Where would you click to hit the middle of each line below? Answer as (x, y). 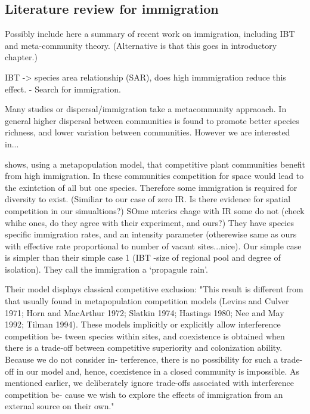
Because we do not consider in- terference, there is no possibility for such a (142, 359)
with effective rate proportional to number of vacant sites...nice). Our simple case (153, 245)
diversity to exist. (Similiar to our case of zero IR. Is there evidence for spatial (148, 199)
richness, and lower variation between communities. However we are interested (148, 132)
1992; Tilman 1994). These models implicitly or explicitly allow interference (143, 324)
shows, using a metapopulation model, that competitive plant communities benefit (155, 164)
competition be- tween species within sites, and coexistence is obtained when (145, 336)
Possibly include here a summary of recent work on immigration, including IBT (150, 34)
